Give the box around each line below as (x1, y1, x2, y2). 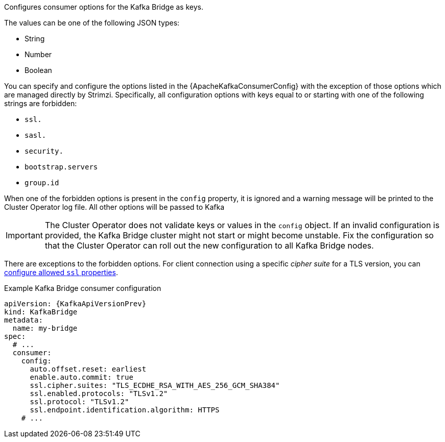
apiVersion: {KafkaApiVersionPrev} (4, 300, 147, 308)
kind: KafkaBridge (4, 308, 78, 316)
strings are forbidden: (4, 99, 77, 108)
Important (6, 230, 43, 240)
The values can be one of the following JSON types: (4, 18, 180, 27)
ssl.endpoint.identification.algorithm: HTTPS (30, 406, 220, 414)
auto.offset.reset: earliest (30, 365, 147, 373)
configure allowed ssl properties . (4, 268, 118, 277)
